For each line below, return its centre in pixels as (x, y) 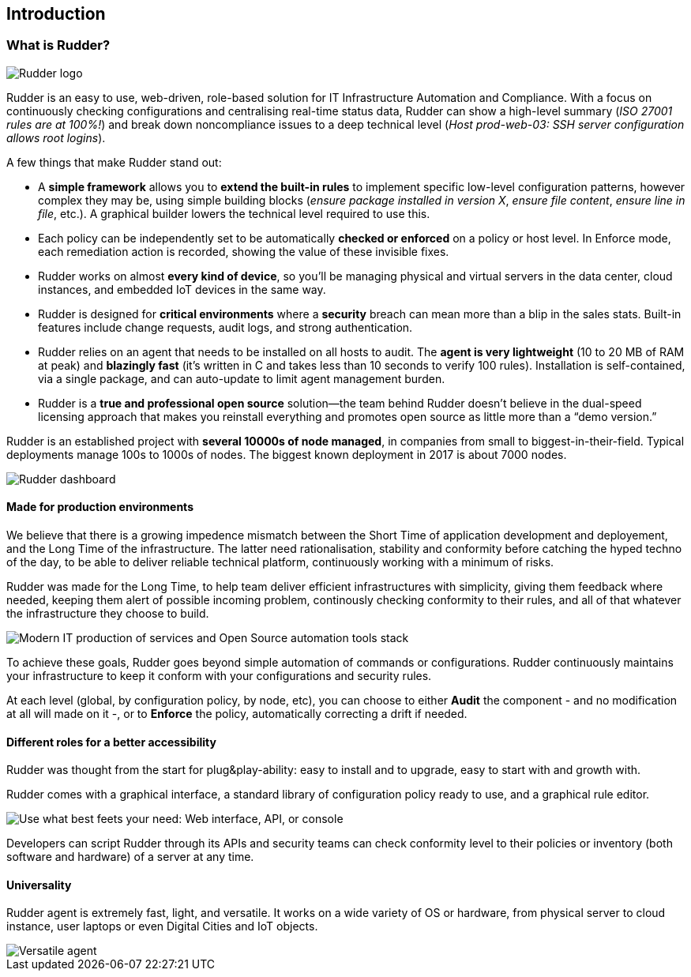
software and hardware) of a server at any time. (130, 857)
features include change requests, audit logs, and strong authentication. (225, 327)
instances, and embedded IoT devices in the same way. (182, 289)
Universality (39, 885)
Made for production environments (100, 507)
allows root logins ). (56, 137)
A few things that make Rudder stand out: (114, 162)
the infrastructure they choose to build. (108, 614)
